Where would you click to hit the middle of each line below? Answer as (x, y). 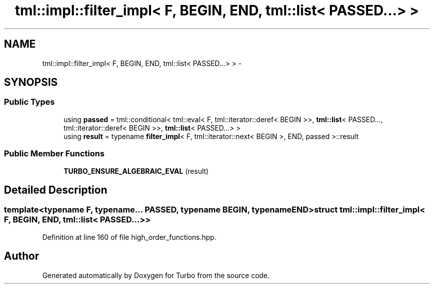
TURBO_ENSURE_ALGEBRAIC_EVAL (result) (136, 171)
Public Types (29, 102)
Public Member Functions (54, 154)
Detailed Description (56, 190)
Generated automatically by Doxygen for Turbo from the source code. (156, 275)
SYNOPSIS (31, 82)
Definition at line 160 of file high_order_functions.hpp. (129, 237)
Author (22, 256)
